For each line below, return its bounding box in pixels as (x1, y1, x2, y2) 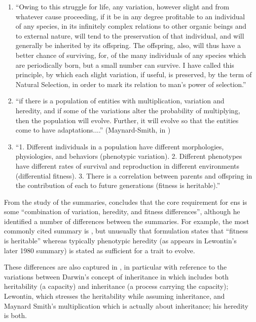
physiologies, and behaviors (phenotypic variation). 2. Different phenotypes (15, 151, 242, 161)
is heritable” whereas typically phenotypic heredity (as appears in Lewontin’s (4, 235, 237, 246)
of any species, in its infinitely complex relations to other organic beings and (15, 21, 247, 31)
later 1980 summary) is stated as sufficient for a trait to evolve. (4, 245, 195, 255)
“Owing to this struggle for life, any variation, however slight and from (15, 1, 229, 11)
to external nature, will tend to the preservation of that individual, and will (15, 30, 244, 41)
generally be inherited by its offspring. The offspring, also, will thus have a (15, 40, 241, 50)
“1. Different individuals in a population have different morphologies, (15, 141, 224, 151)
